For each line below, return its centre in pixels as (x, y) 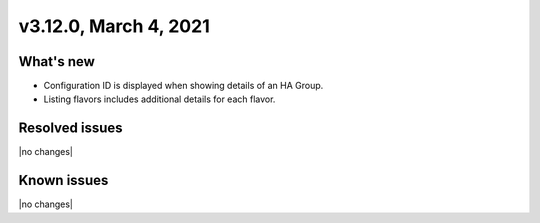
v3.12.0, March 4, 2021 (114, 26)
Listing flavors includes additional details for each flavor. (159, 99)
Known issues (63, 180)
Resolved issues (71, 128)
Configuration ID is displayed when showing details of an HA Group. (183, 86)
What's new (56, 61)
